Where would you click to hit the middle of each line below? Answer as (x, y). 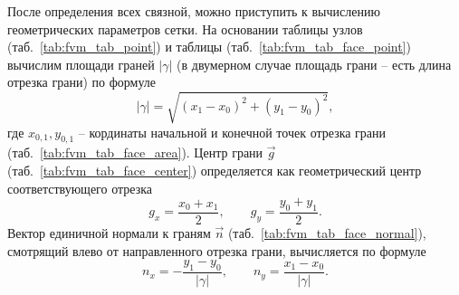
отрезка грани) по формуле (81, 82)
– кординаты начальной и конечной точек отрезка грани (232, 132)
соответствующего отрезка (80, 188)
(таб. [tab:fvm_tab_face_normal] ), (327, 232)
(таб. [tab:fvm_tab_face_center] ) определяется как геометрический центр (215, 170)
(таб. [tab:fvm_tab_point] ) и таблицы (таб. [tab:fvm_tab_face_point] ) (209, 47)
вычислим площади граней (81, 64)
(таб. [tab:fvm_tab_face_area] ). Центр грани (135, 152)
